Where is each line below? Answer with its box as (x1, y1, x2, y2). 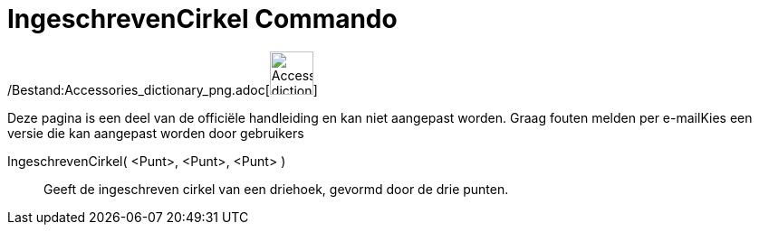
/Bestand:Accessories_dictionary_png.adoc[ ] (7, 81, 318, 97)
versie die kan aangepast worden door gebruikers (7, 125, 304, 141)
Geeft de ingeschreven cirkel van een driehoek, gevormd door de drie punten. (43, 181, 509, 197)
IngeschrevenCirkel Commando (7, 4, 398, 34)
